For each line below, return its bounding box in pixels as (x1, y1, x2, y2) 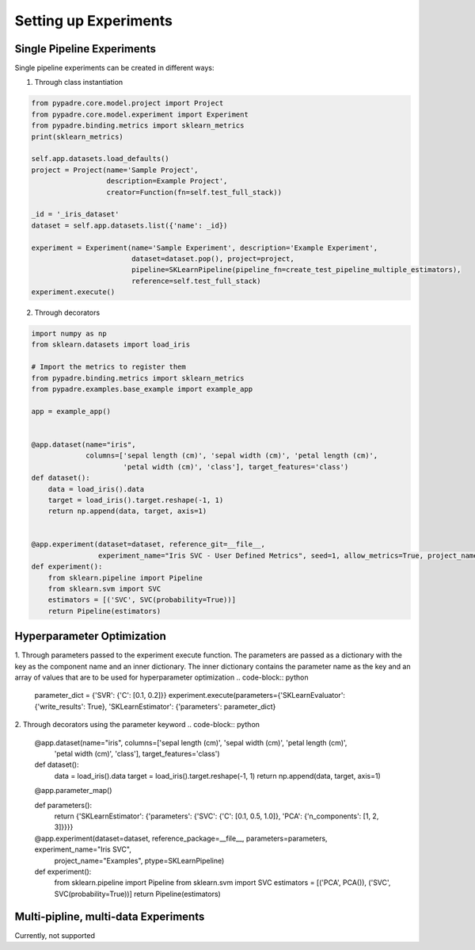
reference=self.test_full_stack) (131, 276, 261, 285)
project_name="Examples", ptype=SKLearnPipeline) (54, 856, 225, 865)
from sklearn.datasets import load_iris (31, 340, 190, 349)
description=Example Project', (106, 177, 228, 186)
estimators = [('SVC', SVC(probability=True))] (47, 596, 237, 604)
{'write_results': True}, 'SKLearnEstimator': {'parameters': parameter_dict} (34, 702, 276, 711)
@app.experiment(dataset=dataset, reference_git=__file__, (31, 540, 265, 549)
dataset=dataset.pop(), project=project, (131, 254, 294, 263)
